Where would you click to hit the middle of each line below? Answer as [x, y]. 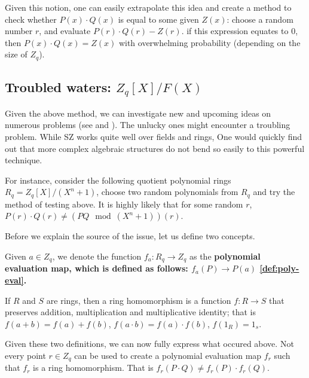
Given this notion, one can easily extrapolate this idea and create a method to [148, 7]
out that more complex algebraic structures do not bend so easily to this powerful [155, 148]
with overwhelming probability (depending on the [209, 42]
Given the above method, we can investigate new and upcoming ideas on [138, 113]
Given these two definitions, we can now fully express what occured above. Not [149, 344]
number [19, 31]
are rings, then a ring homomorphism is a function [139, 300]
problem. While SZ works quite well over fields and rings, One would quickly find [154, 136]
